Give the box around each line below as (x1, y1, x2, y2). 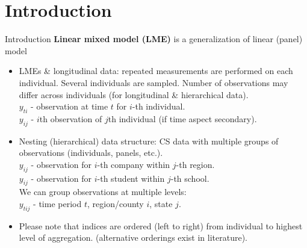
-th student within (97, 172, 165, 184)
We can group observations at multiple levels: (19, 185, 187, 198)
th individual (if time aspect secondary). (108, 112, 257, 125)
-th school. (170, 172, 209, 184)
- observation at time (31, 100, 108, 113)
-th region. (176, 158, 215, 170)
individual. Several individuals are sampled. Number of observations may (19, 76, 288, 88)
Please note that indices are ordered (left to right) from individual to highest (19, 219, 303, 232)
